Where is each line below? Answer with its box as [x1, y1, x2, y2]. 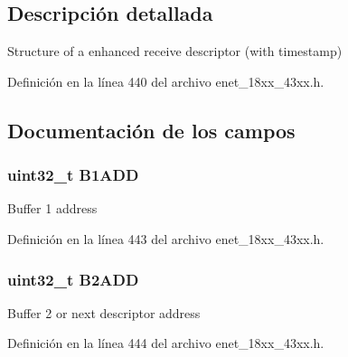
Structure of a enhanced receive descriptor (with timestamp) [7, 42, 343, 61]
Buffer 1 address [7, 199, 98, 218]
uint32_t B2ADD [7, 268, 139, 290]
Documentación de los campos [7, 116, 296, 144]
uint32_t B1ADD [7, 164, 139, 186]
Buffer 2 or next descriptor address [7, 303, 201, 322]
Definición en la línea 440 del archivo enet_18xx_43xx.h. [7, 71, 324, 90]
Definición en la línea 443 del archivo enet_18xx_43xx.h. [7, 229, 324, 248]
